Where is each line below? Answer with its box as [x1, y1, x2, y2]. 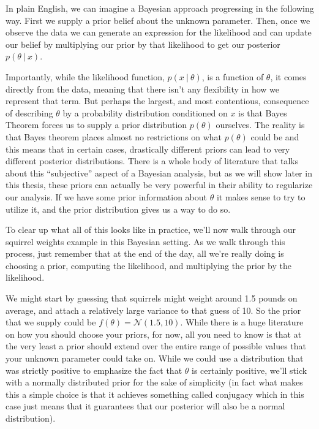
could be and [250, 130, 299, 143]
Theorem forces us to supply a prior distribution [6, 118, 187, 131]
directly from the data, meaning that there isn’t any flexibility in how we [6, 82, 280, 95]
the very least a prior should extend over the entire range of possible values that [6, 340, 306, 352]
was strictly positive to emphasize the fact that [6, 363, 182, 376]
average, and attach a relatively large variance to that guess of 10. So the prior [6, 303, 301, 316]
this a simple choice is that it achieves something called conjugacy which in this [6, 387, 304, 400]
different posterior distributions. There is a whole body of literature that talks [6, 154, 299, 167]
